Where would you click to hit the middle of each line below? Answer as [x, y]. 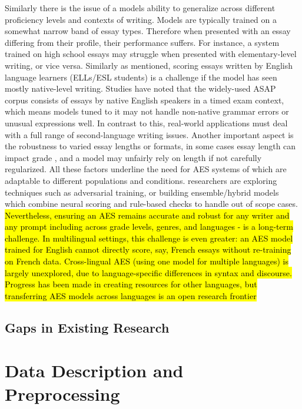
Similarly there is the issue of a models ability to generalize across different [140, 8]
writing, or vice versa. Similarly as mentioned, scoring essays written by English [149, 65]
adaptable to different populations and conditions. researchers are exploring [141, 180]
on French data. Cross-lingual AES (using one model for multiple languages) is [147, 261]
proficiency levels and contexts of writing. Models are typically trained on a [141, 19]
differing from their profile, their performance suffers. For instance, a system [142, 42]
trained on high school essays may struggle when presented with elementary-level [151, 54]
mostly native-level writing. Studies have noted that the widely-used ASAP [140, 88]
